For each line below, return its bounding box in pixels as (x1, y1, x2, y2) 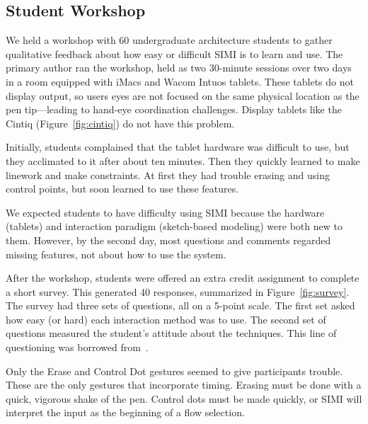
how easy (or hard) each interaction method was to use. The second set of (6, 311, 326, 326)
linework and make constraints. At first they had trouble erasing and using (6, 167, 330, 182)
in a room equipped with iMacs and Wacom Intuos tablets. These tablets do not (6, 74, 354, 88)
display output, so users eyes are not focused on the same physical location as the (6, 88, 360, 103)
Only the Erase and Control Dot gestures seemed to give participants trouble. (6, 363, 343, 378)
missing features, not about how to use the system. (6, 246, 226, 261)
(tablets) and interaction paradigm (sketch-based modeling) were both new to (6, 219, 343, 234)
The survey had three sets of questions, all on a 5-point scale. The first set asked (6, 298, 355, 313)
